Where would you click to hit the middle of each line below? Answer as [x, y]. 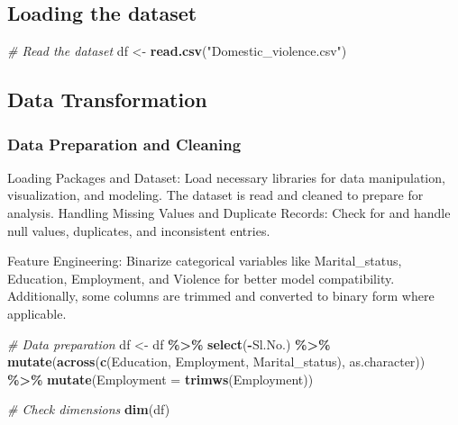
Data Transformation [107, 99]
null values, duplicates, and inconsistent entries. [139, 230]
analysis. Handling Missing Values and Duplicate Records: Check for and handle [229, 212]
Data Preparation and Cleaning [124, 144]
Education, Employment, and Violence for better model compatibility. [201, 278]
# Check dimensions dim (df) [89, 409]
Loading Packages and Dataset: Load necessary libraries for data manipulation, [226, 177]
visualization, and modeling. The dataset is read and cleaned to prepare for [215, 195]
